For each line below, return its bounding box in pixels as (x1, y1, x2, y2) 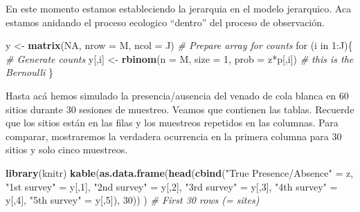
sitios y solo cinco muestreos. (6, 142, 128, 157)
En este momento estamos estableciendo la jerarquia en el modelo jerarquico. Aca (6, 1, 352, 15)
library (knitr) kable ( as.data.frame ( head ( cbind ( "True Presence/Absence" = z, (6, 165, 354, 180)
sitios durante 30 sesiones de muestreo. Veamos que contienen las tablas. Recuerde (6, 102, 354, 116)
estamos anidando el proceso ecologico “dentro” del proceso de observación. (6, 15, 325, 29)
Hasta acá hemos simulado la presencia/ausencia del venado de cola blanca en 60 (6, 88, 349, 102)
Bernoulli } (6, 65, 53, 79)
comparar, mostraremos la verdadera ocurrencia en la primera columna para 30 (6, 128, 342, 143)
